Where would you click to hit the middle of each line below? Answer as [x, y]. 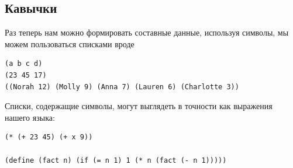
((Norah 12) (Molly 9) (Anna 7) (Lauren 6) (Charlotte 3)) [122, 87]
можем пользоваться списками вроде [70, 43]
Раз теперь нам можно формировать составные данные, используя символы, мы [147, 32]
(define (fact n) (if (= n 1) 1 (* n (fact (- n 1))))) [116, 160]
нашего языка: [30, 117]
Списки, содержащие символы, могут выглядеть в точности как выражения [139, 106]
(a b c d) [24, 64]
